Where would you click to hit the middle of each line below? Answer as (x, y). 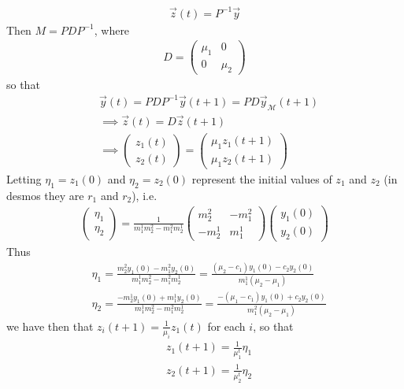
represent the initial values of (262, 178)
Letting (24, 178)
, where (112, 30)
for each (226, 326)
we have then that (50, 326)
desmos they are (45, 195)
